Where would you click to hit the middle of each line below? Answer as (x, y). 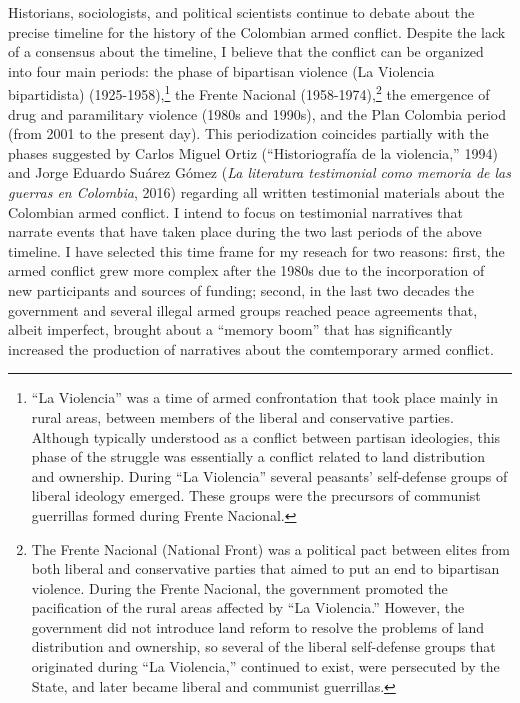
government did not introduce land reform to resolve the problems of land (258, 626)
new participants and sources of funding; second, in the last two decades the (241, 289)
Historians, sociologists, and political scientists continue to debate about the (241, 12)
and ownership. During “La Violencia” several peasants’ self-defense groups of (269, 475)
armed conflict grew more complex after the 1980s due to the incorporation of (246, 270)
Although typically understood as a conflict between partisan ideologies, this (266, 436)
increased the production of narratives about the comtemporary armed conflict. (251, 348)
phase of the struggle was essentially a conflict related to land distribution (258, 456)
